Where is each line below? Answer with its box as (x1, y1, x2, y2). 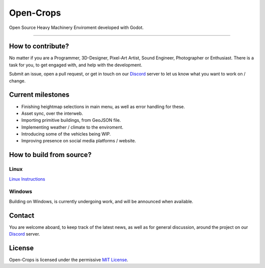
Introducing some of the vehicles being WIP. (21, 131, 111, 137)
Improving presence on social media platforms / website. (21, 138, 136, 144)
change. (9, 78, 26, 83)
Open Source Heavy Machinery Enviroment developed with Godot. (9, 25, 144, 30)
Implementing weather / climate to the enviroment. (21, 124, 124, 130)
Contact (9, 211, 34, 219)
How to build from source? (9, 151, 92, 159)
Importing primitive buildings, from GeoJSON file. (21, 117, 121, 123)
